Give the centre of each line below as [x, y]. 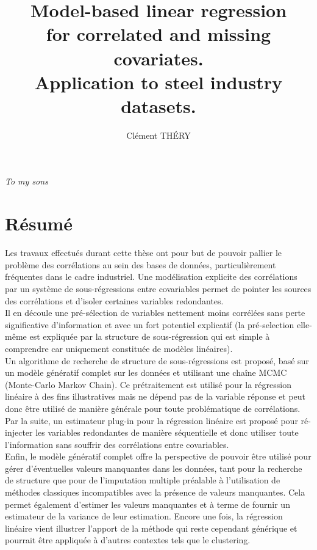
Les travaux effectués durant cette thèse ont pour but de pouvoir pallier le [144, 253]
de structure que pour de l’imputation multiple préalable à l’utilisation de [143, 480]
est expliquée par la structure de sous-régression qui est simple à [150, 336]
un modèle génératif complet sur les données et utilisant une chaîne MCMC [146, 372]
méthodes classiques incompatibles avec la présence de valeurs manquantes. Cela [155, 492]
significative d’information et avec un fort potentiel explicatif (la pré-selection [150, 324]
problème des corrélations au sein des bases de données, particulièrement [141, 264]
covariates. [158, 58]
